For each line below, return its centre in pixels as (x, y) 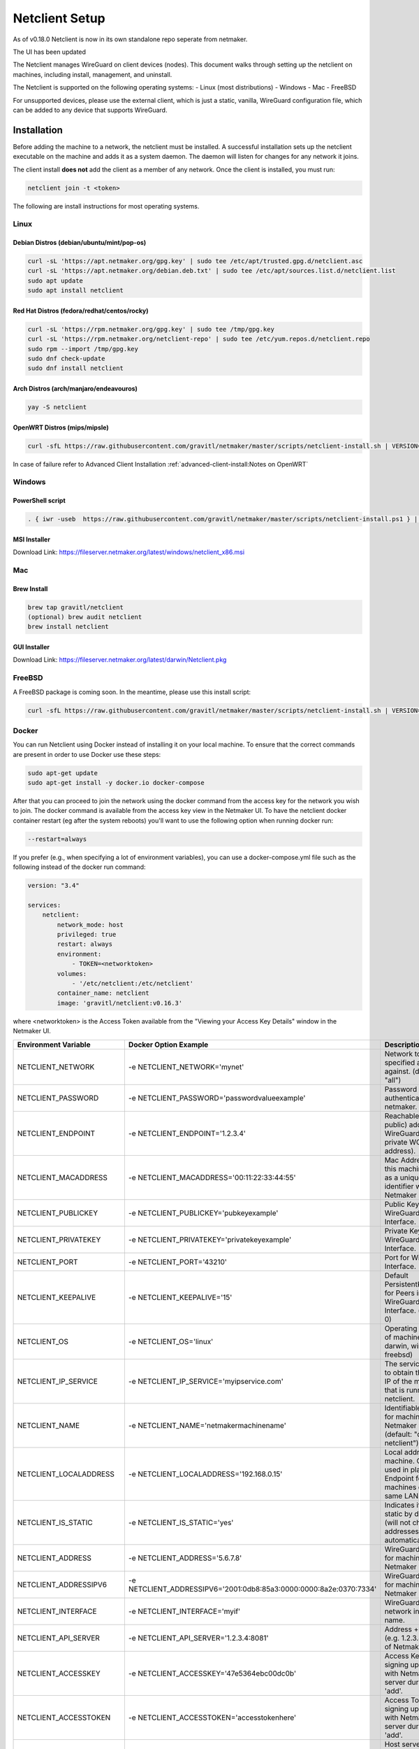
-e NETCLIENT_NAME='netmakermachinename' (207, 1425)
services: (44, 905)
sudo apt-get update (63, 773)
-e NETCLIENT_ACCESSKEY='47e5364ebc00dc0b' (212, 1673)
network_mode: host (90, 925)
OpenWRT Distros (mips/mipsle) (61, 427)
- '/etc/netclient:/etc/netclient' (132, 984)
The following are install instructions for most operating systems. (106, 206)
